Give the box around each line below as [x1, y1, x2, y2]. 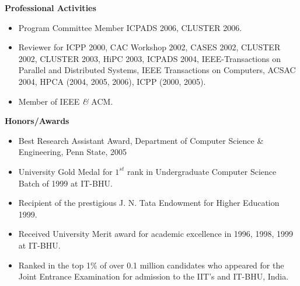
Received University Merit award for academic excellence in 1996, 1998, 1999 [18, 228, 293, 240]
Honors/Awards [5, 115, 69, 127]
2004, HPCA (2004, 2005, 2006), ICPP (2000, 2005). [18, 75, 206, 87]
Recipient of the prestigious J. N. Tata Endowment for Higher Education [18, 197, 280, 209]
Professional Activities [5, 2, 96, 13]
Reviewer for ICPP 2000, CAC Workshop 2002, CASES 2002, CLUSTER [18, 41, 281, 53]
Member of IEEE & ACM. [18, 95, 113, 107]
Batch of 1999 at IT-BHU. [18, 177, 113, 189]
